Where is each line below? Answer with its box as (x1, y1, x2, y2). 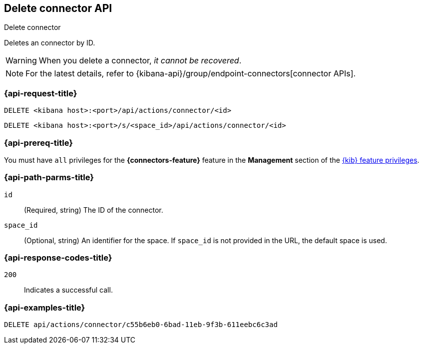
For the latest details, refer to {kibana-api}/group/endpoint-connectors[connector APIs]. (25, 68, 356, 79)
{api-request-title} (4, 88, 77, 98)
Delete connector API (4, 2, 112, 14)
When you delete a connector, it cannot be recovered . (38, 55, 242, 66)
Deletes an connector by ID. (4, 38, 95, 47)
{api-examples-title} (4, 302, 85, 313)
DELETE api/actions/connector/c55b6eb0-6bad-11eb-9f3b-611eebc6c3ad (4, 321, 278, 329)
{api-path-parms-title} (4, 172, 94, 183)
